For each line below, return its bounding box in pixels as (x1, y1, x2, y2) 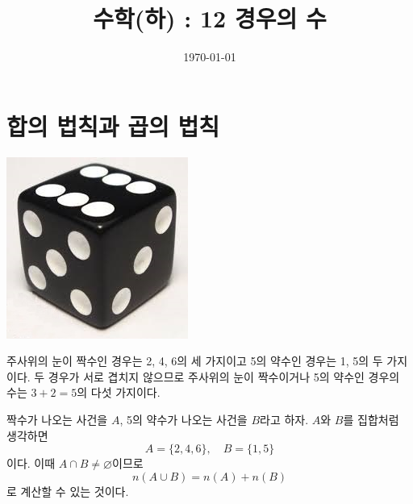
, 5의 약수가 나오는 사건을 (119, 411, 248, 428)
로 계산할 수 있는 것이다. (6, 482, 129, 499)
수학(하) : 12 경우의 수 (93, 2, 327, 35)
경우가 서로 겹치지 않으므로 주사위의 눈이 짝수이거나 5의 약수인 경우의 (48, 368, 400, 385)
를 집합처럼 (343, 411, 399, 428)
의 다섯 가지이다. (77, 384, 161, 401)
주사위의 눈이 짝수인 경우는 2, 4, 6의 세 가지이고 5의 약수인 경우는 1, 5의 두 (6, 352, 383, 369)
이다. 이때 (6, 455, 56, 472)
